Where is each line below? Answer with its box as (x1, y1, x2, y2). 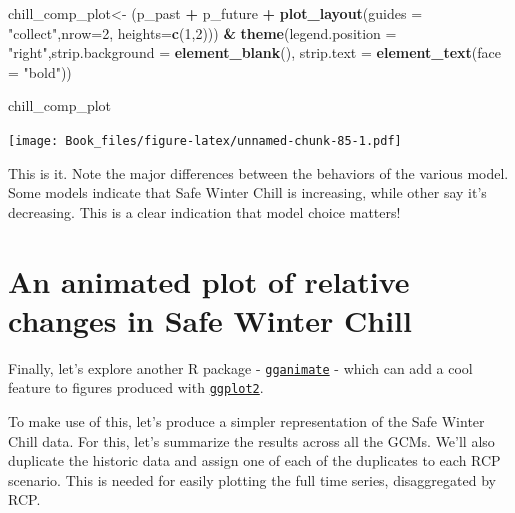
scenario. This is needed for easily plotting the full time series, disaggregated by (8, 469, 496, 490)
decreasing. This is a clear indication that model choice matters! (8, 201, 401, 222)
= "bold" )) (8, 61, 72, 82)
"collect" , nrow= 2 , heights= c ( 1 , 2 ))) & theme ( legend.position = (8, 22, 397, 43)
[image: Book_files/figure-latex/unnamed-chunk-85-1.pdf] (8, 133, 402, 148)
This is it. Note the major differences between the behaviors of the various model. (8, 162, 509, 183)
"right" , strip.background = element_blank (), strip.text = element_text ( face (8, 42, 502, 63)
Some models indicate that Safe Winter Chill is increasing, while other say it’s (8, 182, 487, 203)
